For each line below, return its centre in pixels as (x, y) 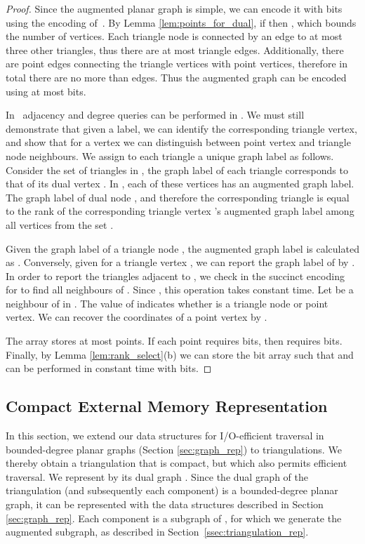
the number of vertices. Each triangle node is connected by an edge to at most (174, 36)
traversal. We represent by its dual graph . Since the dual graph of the (157, 476)
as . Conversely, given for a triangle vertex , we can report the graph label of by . (180, 262)
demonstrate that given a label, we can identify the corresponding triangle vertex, (181, 128)
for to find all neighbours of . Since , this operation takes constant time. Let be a (180, 290)
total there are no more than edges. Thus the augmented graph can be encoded (176, 77)
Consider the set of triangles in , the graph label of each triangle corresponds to (177, 170)
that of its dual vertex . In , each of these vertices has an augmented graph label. (180, 184)
